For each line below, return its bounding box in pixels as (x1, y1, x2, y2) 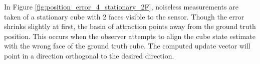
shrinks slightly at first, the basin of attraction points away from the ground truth (4, 21, 256, 31)
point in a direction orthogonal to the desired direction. (4, 50, 174, 60)
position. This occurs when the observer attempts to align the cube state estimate (4, 30, 255, 41)
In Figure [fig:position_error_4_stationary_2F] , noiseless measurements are (4, 1, 238, 11)
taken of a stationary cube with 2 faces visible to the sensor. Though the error (4, 11, 244, 21)
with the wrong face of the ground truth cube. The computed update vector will (4, 40, 250, 51)
